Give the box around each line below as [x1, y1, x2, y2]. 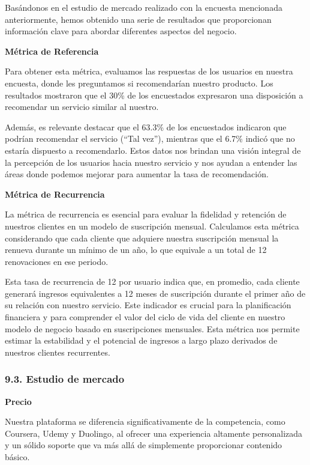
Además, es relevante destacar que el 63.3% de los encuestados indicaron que [5, 120, 287, 133]
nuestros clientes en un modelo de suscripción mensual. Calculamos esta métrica [5, 219, 299, 232]
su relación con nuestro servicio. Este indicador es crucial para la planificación [5, 299, 291, 311]
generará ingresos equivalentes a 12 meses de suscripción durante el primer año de [5, 287, 306, 299]
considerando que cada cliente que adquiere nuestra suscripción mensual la [5, 231, 279, 244]
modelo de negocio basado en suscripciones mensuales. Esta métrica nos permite [5, 322, 300, 335]
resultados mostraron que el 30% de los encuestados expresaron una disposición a [5, 88, 303, 101]
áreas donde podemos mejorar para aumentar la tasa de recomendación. [5, 168, 269, 180]
